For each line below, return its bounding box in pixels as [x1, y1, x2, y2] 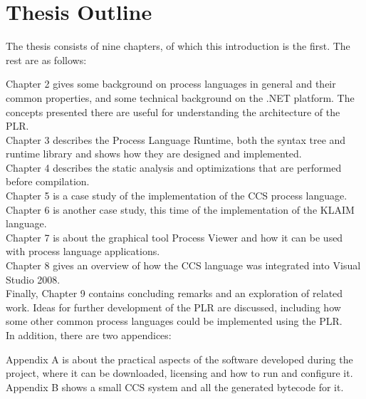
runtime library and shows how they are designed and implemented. [6, 146, 302, 161]
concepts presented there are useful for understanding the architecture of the [6, 104, 340, 119]
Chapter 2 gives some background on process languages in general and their [6, 76, 336, 91]
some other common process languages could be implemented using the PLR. [6, 313, 343, 328]
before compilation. [6, 174, 90, 189]
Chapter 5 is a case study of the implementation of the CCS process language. [6, 188, 347, 203]
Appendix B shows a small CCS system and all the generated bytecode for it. [6, 379, 344, 394]
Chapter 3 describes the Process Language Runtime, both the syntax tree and [6, 132, 346, 147]
